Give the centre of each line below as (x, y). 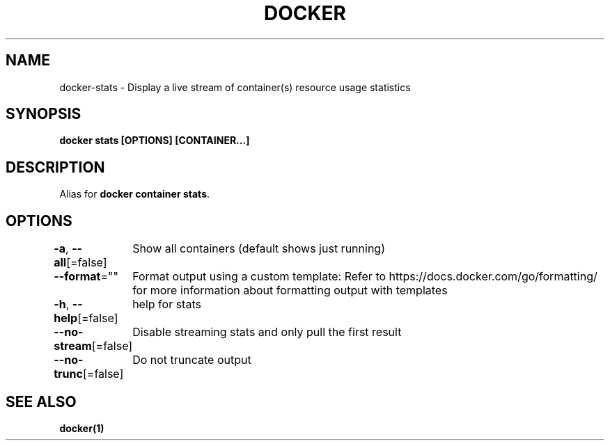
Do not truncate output (192, 360)
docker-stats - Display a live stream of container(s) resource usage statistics (235, 87)
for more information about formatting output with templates (290, 290)
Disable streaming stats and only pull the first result (267, 332)
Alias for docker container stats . (135, 194)
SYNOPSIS (44, 114)
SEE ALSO (41, 401)
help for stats (167, 304)
